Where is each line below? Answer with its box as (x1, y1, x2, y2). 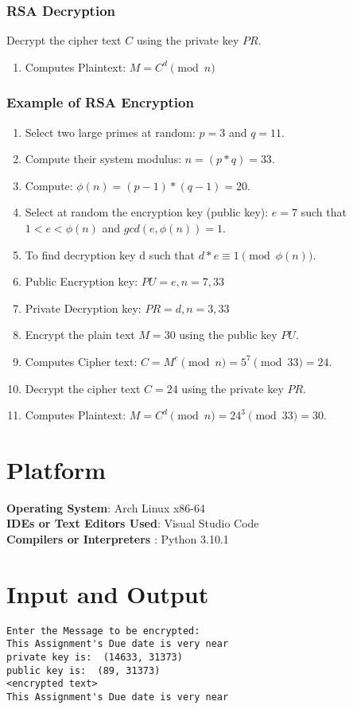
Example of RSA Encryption (6, 92, 194, 112)
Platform (6, 453, 107, 485)
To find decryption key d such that (25, 246, 196, 263)
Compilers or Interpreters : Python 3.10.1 (6, 531, 229, 547)
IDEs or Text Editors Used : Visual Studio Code (6, 515, 259, 532)
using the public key (179, 326, 277, 343)
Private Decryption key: (25, 299, 142, 316)
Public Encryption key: (25, 273, 138, 290)
